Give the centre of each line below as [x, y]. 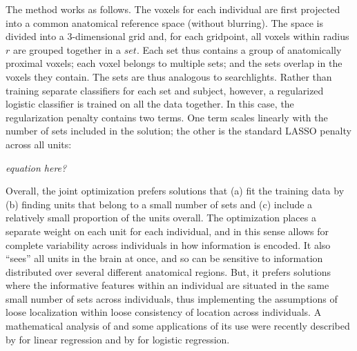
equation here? [36, 167]
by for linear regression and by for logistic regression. [118, 339]
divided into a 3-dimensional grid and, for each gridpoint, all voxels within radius [177, 36]
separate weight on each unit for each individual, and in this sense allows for [167, 231]
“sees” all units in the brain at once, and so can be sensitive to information [164, 258]
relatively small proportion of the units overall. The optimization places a [161, 218]
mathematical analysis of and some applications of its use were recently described [178, 326]
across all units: [39, 144]
